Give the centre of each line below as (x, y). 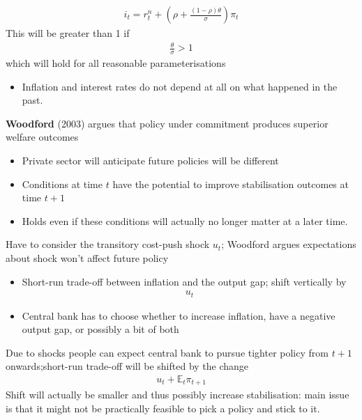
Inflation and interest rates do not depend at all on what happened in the (180, 86)
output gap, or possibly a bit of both (100, 329)
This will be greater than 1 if (68, 33)
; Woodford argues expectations (289, 244)
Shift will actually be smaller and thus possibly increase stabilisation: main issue (178, 395)
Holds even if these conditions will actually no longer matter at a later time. (185, 220)
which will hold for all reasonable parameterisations (116, 63)
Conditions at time (62, 184)
